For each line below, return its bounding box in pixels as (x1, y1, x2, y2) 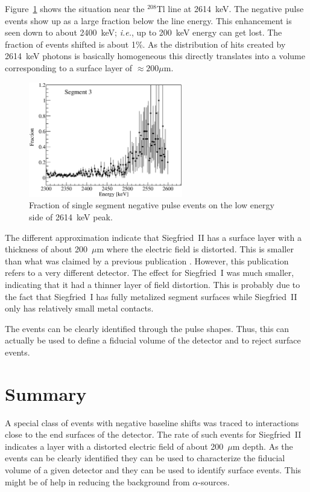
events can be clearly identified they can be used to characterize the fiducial (5, 452, 285, 464)
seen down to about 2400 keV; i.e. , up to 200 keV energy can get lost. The (5, 26, 282, 39)
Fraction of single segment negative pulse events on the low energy (29, 199, 274, 211)
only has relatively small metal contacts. (5, 302, 154, 315)
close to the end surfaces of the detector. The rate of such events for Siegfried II (5, 428, 302, 441)
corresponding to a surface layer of (5, 61, 133, 74)
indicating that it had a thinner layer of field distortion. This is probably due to (5, 278, 300, 291)
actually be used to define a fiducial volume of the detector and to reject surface (5, 334, 301, 347)
